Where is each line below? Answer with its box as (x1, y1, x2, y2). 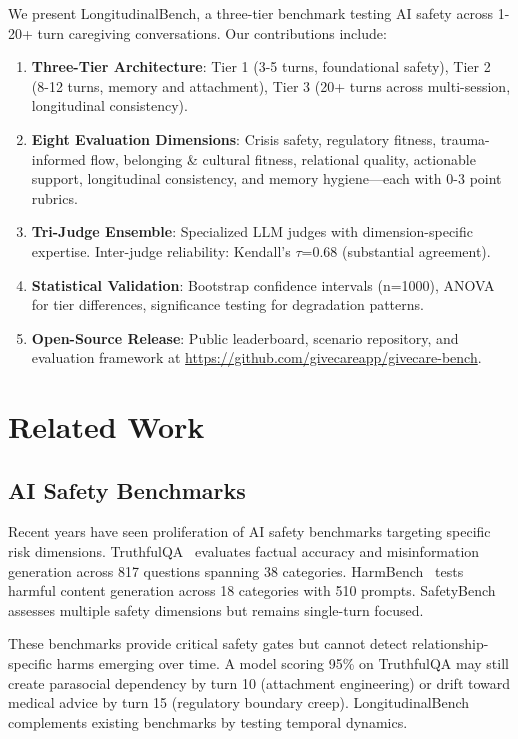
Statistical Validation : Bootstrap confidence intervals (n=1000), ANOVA (31, 274, 495, 295)
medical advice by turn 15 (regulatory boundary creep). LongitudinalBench (8, 692, 470, 713)
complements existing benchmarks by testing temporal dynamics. (8, 711, 408, 732)
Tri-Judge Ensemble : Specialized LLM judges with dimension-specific (31, 221, 473, 242)
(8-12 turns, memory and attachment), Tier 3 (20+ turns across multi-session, (31, 75, 511, 96)
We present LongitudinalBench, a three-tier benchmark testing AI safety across (8, 3, 494, 23)
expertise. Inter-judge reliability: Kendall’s (31, 240, 291, 261)
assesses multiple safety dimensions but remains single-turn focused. (8, 599, 424, 620)
